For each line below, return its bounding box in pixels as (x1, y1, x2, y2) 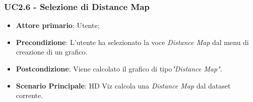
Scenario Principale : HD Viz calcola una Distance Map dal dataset (16, 80, 231, 90)
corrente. (16, 90, 43, 100)
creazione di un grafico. (16, 46, 88, 57)
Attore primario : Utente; (16, 20, 100, 30)
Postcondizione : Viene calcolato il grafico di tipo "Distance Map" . (16, 63, 222, 73)
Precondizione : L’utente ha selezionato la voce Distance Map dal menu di (16, 36, 249, 47)
